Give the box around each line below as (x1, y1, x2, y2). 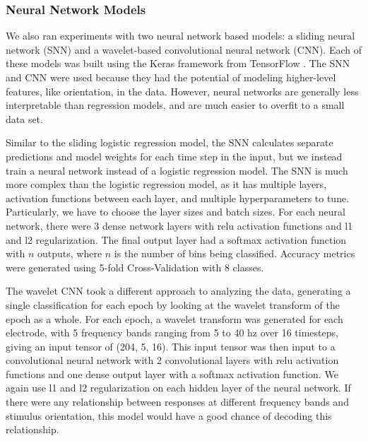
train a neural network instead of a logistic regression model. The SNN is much (6, 163, 348, 177)
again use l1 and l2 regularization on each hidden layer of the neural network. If (6, 380, 351, 395)
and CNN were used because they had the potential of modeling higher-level (6, 70, 336, 84)
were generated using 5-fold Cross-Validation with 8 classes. (6, 259, 264, 274)
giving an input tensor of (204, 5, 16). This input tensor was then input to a (6, 339, 336, 353)
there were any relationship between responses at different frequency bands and (6, 394, 349, 409)
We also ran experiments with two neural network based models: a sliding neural (6, 28, 355, 43)
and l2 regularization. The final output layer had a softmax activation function (6, 232, 347, 247)
